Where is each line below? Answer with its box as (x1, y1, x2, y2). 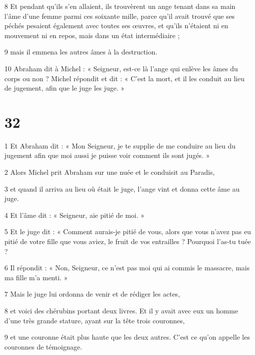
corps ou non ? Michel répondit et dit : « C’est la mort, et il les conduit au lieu (4, 73, 245, 83)
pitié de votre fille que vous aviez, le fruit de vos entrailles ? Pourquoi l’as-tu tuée (4, 236, 251, 247)
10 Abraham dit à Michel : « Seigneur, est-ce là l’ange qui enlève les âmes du (4, 63, 238, 73)
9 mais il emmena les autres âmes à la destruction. (4, 47, 158, 57)
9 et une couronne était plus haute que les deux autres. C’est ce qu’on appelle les (4, 332, 250, 342)
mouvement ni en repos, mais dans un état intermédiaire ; (4, 30, 180, 40)
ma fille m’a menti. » (4, 272, 68, 282)
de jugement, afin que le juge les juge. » (4, 83, 125, 93)
